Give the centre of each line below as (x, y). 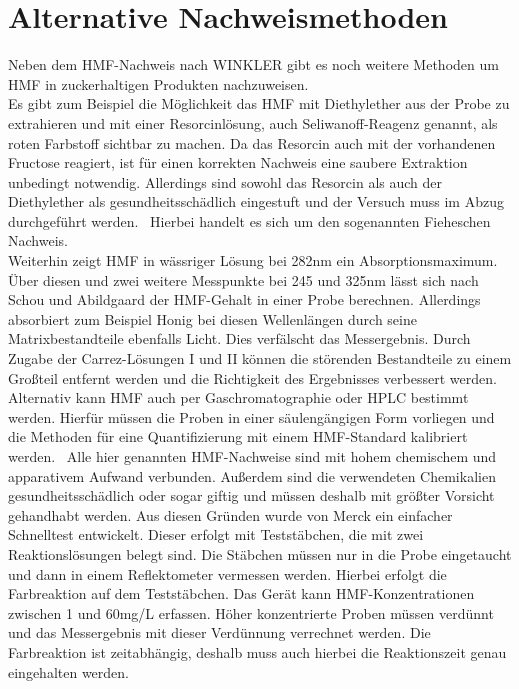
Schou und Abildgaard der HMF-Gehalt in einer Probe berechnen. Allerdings (244, 299)
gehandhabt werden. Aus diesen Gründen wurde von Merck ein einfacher (230, 514)
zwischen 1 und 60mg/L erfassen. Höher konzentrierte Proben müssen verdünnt (251, 612)
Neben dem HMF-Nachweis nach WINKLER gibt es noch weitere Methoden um (253, 64)
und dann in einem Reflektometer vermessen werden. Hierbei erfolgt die (227, 573)
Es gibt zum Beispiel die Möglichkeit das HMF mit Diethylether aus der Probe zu (259, 103)
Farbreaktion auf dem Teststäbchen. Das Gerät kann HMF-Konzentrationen (241, 593)
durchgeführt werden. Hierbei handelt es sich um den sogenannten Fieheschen (249, 220)
